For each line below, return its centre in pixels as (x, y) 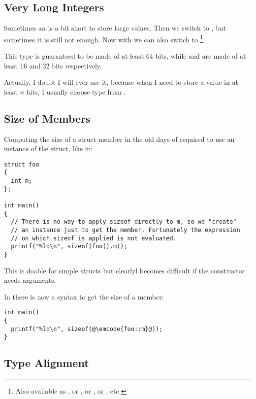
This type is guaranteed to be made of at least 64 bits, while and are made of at (125, 56)
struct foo (22, 164)
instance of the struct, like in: (48, 149)
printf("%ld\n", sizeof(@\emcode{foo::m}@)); (87, 329)
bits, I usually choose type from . (76, 91)
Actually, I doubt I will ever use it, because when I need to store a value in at (121, 82)
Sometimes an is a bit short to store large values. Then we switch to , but (115, 28)
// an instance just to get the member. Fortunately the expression (126, 230)
